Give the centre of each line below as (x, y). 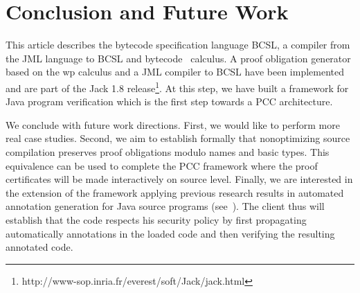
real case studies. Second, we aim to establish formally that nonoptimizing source (178, 138)
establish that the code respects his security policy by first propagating (156, 219)
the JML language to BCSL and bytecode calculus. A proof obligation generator (178, 58)
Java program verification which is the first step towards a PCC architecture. (169, 101)
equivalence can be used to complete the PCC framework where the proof (162, 165)
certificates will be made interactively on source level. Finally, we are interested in (179, 179)
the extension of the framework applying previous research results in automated (175, 192)
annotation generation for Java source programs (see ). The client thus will (165, 206)
